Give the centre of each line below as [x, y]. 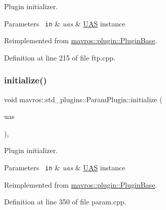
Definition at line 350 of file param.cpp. [65, 202]
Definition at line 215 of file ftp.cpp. [60, 57]
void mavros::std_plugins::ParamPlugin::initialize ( [83, 99]
